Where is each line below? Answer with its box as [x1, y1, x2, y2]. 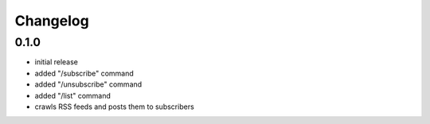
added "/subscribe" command [34, 68, 135, 78]
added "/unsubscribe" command [34, 79, 143, 89]
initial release [34, 57, 79, 67]
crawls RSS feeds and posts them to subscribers [34, 102, 194, 111]
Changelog [14, 12, 89, 29]
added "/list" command [34, 91, 111, 100]
